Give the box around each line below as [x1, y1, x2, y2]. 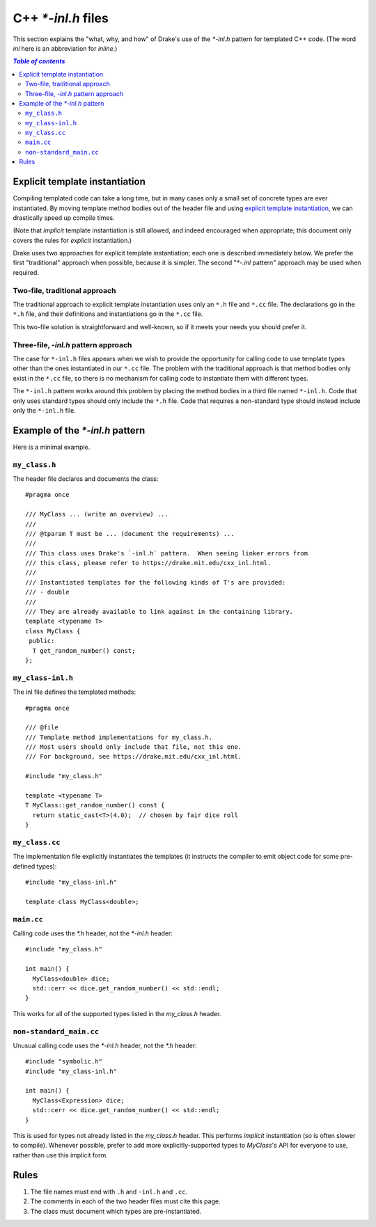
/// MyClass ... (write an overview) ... [25, 510, 169, 518]
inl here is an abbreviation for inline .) [13, 44, 118, 52]
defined [13, 862, 36, 870]
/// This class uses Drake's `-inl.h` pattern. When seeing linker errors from [25, 549, 308, 557]
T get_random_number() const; [32, 647, 136, 654]
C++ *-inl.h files [13, 10, 109, 26]
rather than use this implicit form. [13, 1150, 108, 1159]
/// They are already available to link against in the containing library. [25, 608, 294, 616]
